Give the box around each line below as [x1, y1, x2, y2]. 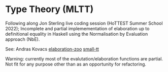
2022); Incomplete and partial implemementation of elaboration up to [5, 25, 150, 31]
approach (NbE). [5, 36, 40, 42]
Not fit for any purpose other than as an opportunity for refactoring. [5, 61, 146, 67]
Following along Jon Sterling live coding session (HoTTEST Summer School [5, 20, 163, 26]
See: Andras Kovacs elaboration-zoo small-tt [5, 46, 99, 52]
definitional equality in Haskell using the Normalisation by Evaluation [5, 31, 148, 37]
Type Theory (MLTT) [5, 4, 94, 15]
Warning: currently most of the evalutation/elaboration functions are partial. [5, 55, 163, 61]
